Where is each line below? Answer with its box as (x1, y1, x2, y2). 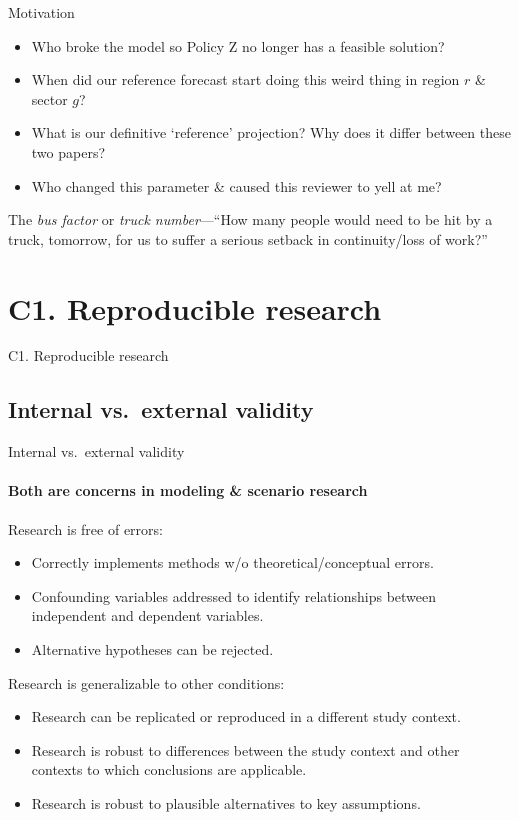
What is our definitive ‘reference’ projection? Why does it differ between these (31, 122, 511, 143)
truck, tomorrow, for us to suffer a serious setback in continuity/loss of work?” (8, 228, 488, 249)
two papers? (31, 141, 106, 162)
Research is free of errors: (8, 518, 163, 539)
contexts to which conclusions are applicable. (31, 759, 307, 780)
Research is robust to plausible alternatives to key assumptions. (31, 793, 421, 813)
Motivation (8, 2, 75, 22)
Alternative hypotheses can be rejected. (31, 639, 274, 660)
